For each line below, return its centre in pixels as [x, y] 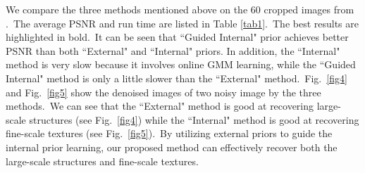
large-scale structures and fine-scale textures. [102, 161]
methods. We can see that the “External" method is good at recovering [160, 106]
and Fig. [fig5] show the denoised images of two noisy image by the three [163, 92]
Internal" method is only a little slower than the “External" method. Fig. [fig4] [177, 78]
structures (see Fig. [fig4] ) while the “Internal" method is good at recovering [194, 119]
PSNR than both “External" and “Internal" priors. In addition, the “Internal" [173, 50]
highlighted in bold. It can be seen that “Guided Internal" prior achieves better [177, 37]
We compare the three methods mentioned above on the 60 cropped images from [180, 9]
